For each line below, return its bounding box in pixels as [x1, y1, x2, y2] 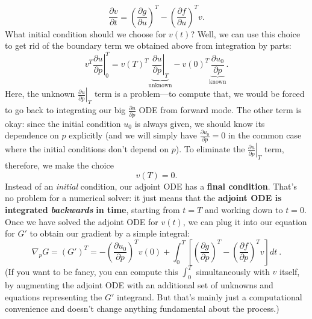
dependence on [5, 129, 59, 141]
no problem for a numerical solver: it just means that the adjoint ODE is [5, 191, 282, 204]
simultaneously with [196, 265, 270, 277]
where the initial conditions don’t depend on [5, 143, 169, 155]
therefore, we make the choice [5, 159, 114, 172]
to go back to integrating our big [5, 104, 126, 116]
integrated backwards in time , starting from [5, 203, 180, 216]
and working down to [204, 203, 283, 216]
